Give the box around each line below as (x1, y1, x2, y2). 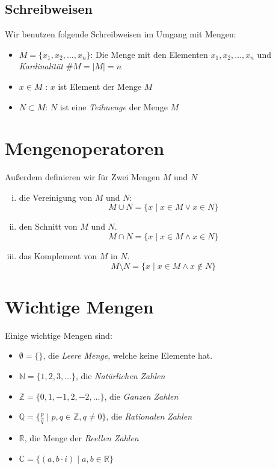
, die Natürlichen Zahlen (75, 369, 165, 382)
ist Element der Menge (58, 80, 142, 92)
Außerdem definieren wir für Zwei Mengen (5, 171, 160, 183)
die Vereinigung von (19, 190, 93, 203)
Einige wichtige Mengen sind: (5, 329, 112, 341)
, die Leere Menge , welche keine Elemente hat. (43, 349, 213, 362)
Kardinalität (19, 60, 64, 72)
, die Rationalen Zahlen (106, 410, 192, 423)
